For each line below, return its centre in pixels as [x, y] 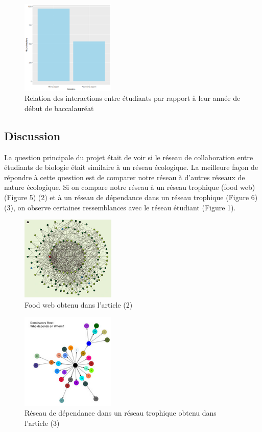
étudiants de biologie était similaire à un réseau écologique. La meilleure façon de [131, 167]
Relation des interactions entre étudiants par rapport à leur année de [133, 98]
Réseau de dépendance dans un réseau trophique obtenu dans [121, 413]
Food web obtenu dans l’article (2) [79, 304]
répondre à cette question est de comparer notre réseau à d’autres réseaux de [125, 177]
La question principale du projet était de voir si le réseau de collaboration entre [129, 157]
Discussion [32, 135]
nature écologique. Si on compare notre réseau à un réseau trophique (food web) [130, 187]
